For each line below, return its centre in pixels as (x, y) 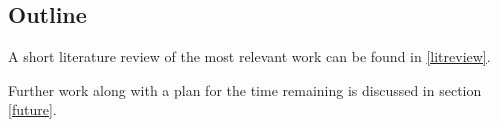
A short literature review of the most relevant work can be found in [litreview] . (249, 56)
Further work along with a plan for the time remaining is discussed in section (245, 89)
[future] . (32, 109)
